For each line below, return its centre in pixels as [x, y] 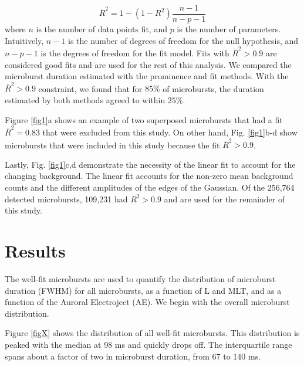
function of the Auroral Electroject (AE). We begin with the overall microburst [147, 302]
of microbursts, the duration [213, 88]
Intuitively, [24, 40]
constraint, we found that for [90, 88]
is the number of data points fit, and [102, 29]
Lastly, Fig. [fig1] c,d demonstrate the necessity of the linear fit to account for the [150, 164]
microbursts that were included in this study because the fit [112, 145]
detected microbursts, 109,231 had [66, 199]
